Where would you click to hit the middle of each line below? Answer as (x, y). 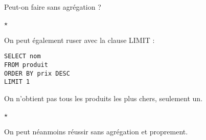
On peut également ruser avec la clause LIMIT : (79, 40)
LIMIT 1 (17, 82)
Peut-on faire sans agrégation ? (53, 7)
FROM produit (26, 65)
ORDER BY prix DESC (37, 73)
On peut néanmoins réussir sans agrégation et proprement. (96, 131)
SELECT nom (22, 56)
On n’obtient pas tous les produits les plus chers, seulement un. (104, 98)
